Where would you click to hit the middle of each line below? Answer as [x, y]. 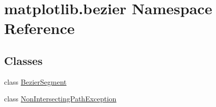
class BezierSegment [35, 81]
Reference [39, 28]
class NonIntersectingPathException [60, 99]
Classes [23, 60]
